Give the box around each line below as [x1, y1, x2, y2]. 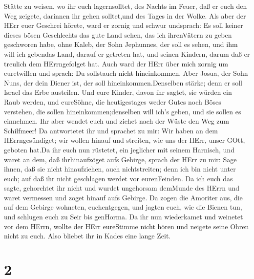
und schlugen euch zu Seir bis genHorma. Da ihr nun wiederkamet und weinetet [4, 212, 243, 222]
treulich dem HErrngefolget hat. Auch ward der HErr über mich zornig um [4, 58, 228, 68]
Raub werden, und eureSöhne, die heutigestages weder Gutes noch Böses [4, 96, 221, 107]
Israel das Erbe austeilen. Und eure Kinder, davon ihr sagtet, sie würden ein [4, 87, 232, 97]
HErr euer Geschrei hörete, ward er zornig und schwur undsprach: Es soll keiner [4, 20, 243, 30]
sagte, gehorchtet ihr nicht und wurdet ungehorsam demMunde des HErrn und [4, 183, 240, 193]
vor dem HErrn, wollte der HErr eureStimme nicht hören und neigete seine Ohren [4, 221, 249, 231]
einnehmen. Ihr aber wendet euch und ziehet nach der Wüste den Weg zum [4, 116, 230, 126]
